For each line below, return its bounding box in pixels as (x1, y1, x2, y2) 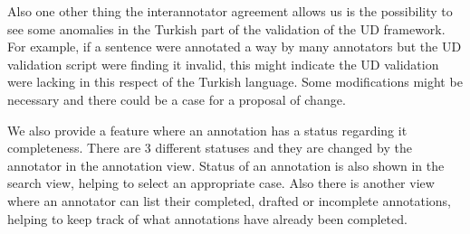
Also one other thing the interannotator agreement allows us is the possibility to (7, 2, 453, 20)
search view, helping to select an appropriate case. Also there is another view (7, 173, 435, 192)
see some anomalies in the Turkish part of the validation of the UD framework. (7, 19, 446, 38)
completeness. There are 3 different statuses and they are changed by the (7, 138, 412, 157)
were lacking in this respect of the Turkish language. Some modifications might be (7, 72, 463, 91)
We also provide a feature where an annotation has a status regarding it (7, 120, 408, 139)
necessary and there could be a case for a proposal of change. (7, 89, 346, 108)
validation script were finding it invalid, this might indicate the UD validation (7, 54, 439, 73)
